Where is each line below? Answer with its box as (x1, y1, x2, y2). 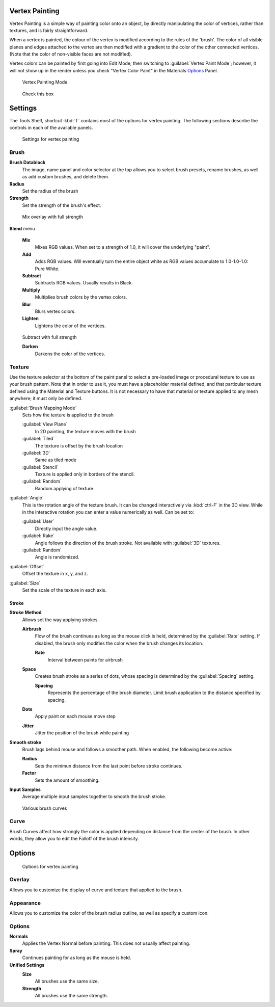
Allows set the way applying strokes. (22, 617, 99, 623)
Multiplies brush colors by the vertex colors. (35, 294, 127, 300)
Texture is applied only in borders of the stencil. (35, 471, 135, 478)
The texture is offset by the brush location (35, 442, 123, 448)
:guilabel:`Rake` (22, 533, 55, 539)
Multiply (22, 287, 40, 293)
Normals (9, 933, 28, 940)
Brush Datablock (9, 160, 46, 166)
